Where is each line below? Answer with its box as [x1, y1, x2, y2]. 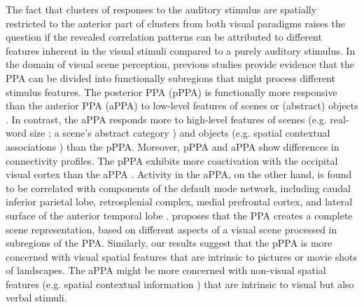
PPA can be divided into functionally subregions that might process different [6, 70, 336, 85]
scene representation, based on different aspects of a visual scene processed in [6, 221, 337, 236]
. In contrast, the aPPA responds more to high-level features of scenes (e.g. [6, 111, 327, 126]
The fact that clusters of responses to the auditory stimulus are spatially [6, 2, 317, 16]
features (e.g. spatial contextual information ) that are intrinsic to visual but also [6, 276, 354, 291]
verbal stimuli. [6, 290, 67, 305]
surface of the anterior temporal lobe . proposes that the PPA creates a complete [6, 207, 353, 222]
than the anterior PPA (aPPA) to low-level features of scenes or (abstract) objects [6, 98, 358, 113]
